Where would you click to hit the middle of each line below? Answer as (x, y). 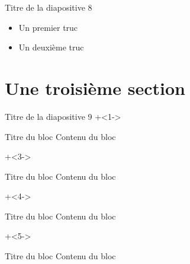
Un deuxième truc (51, 47)
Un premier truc (48, 27)
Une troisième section (95, 88)
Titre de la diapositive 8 (49, 7)
